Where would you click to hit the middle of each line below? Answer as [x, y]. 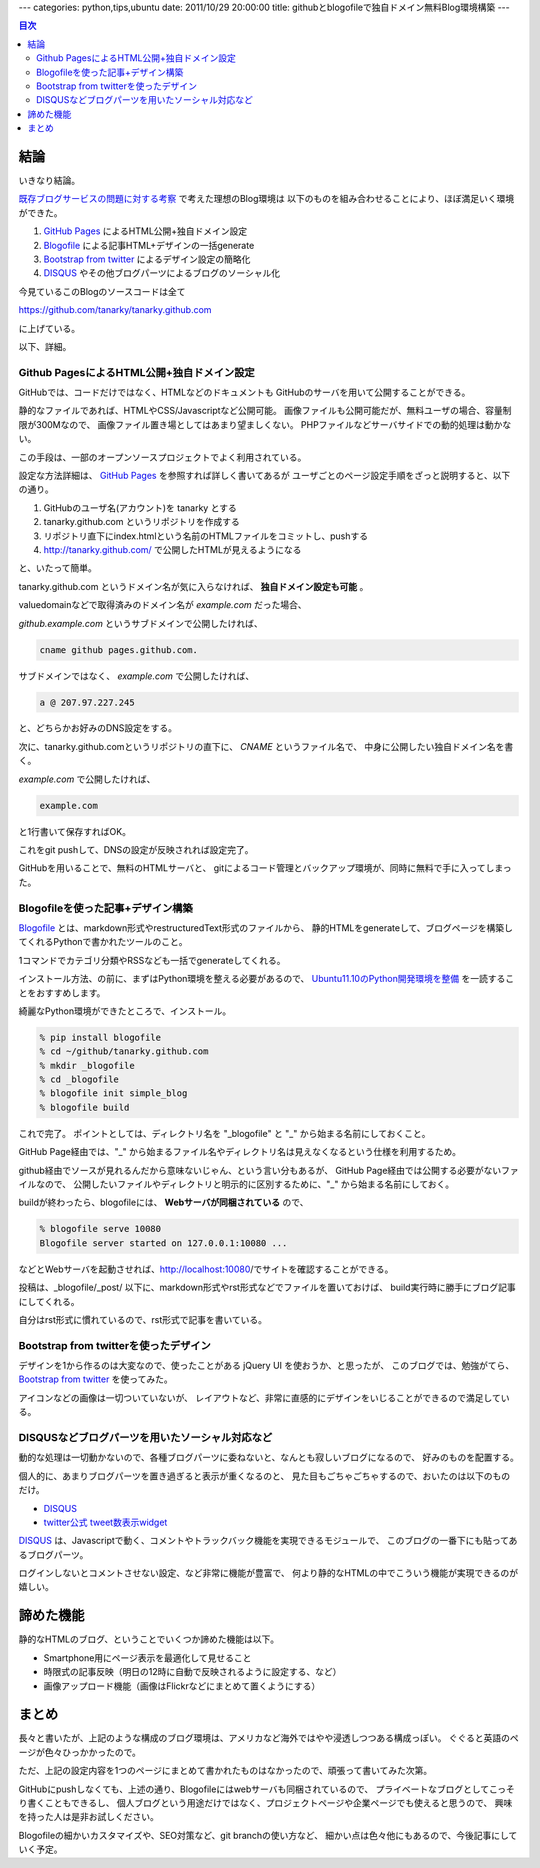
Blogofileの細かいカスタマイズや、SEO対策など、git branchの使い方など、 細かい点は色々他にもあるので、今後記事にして [268, 1835]
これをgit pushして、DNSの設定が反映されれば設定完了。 [136, 850]
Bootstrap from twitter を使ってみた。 [96, 1379]
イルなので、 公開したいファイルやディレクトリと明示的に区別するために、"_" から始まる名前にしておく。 [236, 1184]
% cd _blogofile [79, 1079]
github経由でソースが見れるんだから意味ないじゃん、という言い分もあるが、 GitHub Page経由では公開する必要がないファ [268, 1170]
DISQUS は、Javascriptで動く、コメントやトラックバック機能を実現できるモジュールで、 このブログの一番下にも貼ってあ [268, 1541]
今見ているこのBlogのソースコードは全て [102, 291]
